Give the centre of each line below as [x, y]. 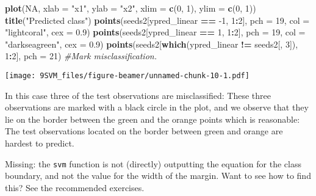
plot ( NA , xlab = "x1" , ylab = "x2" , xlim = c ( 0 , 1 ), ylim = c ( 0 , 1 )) [131, 8]
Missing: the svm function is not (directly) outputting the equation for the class [153, 163]
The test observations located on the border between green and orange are [144, 131]
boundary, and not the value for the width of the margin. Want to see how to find [158, 176]
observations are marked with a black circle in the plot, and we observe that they [157, 107]
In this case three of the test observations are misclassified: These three [138, 95]
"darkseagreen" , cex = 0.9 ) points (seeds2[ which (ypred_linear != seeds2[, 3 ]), [152, 44]
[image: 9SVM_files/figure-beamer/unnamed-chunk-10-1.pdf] [127, 75]
